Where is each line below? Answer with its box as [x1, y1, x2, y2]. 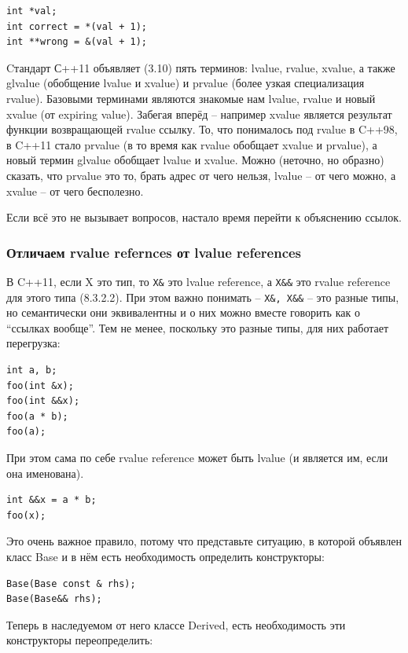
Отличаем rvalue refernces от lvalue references [6, 242, 302, 262]
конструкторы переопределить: [6, 632, 153, 648]
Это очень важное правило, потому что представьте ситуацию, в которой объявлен [6, 533, 402, 549]
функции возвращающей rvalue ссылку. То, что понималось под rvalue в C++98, [6, 121, 398, 138]
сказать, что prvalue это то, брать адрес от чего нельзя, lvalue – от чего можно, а [6, 167, 396, 183]
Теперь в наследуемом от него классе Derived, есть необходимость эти [6, 616, 346, 633]
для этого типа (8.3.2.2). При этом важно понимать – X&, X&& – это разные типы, [6, 288, 399, 305]
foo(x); [6, 509, 46, 521]
